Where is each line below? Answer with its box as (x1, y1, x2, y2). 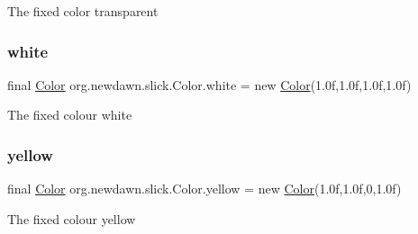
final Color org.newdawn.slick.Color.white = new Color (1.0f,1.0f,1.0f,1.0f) (7, 75, 412, 94)
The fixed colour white (7, 105, 132, 124)
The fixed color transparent (7, 2, 159, 20)
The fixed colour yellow (7, 209, 136, 228)
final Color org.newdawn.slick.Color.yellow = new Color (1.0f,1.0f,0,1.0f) (7, 179, 402, 198)
